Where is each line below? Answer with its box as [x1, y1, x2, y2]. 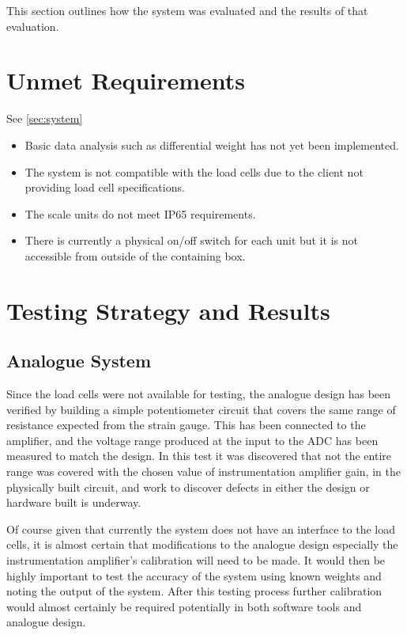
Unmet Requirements [6, 64, 246, 97]
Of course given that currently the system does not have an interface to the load [6, 520, 395, 537]
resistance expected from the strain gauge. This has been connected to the [6, 416, 366, 433]
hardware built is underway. [6, 494, 141, 511]
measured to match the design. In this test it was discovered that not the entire [6, 447, 392, 464]
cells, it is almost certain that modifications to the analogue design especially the [6, 536, 398, 553]
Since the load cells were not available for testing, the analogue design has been [6, 386, 391, 402]
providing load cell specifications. [24, 179, 185, 196]
